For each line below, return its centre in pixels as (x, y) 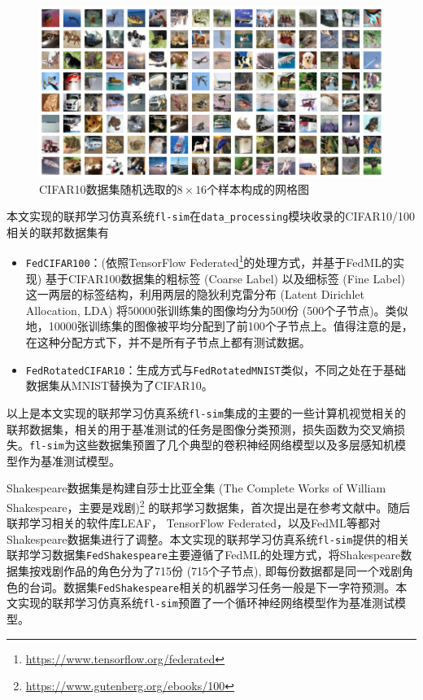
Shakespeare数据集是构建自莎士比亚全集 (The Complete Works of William (196, 488)
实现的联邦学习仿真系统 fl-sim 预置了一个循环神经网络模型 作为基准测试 (206, 603)
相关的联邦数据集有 (58, 232)
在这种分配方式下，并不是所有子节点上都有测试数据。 (168, 342)
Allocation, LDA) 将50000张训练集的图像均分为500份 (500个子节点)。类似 (217, 310)
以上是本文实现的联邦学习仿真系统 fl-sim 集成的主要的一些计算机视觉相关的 (206, 412)
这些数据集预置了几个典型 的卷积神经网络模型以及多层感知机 (235, 445)
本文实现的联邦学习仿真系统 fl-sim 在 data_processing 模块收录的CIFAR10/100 (211, 216)
